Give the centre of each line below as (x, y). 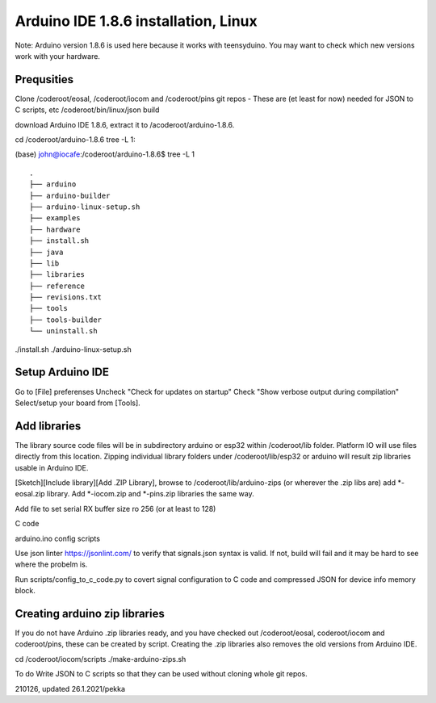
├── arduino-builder (70, 195)
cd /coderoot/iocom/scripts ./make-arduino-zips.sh (101, 659)
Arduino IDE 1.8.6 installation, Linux (136, 21)
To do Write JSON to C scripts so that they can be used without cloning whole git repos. (161, 674)
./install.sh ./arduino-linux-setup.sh (73, 349)
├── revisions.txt (66, 297)
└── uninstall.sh (63, 331)
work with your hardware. (58, 56)
